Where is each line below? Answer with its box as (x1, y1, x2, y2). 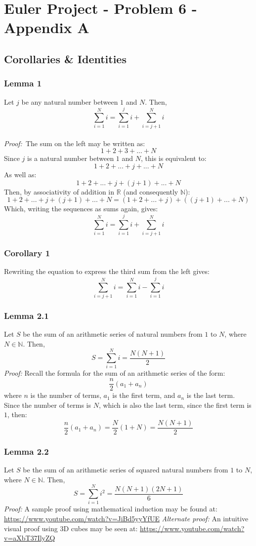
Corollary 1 (4, 246, 50, 259)
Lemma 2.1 (4, 309, 49, 321)
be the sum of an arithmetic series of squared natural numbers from (23, 465, 228, 475)
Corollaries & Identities (4, 51, 127, 66)
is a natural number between (27, 153, 114, 163)
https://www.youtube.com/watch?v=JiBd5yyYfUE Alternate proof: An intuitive (4, 513, 249, 524)
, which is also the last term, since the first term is (98, 399, 252, 410)
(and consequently (123, 186, 178, 196)
